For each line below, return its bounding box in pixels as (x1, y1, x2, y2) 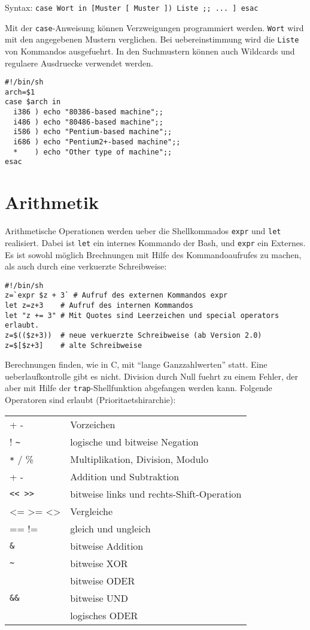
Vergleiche (70, 504, 113, 518)
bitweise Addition (70, 538, 144, 553)
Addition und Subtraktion (70, 469, 180, 483)
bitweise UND (70, 590, 129, 605)
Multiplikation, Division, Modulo (70, 452, 208, 466)
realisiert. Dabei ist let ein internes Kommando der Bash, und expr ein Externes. (5, 236, 306, 249)
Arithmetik (5, 190, 99, 214)
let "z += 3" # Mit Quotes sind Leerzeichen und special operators (5, 311, 279, 320)
